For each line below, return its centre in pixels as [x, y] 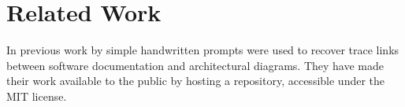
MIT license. [37, 96]
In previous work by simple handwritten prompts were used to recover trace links [203, 50]
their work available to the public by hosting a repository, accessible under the [196, 81]
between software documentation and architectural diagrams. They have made [195, 65]
